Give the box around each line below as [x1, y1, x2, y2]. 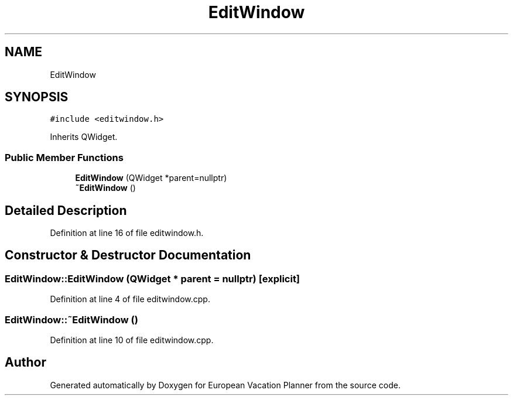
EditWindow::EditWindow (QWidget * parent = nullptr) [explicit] [5, 272, 300, 285]
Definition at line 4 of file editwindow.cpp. [50, 294, 210, 305]
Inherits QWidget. [50, 132, 118, 142]
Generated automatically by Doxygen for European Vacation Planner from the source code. [50, 380, 401, 390]
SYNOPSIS [5, 90, 69, 105]
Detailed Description [5, 203, 127, 218]
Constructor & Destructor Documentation [5, 248, 251, 263]
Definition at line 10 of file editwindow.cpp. [50, 335, 214, 345]
